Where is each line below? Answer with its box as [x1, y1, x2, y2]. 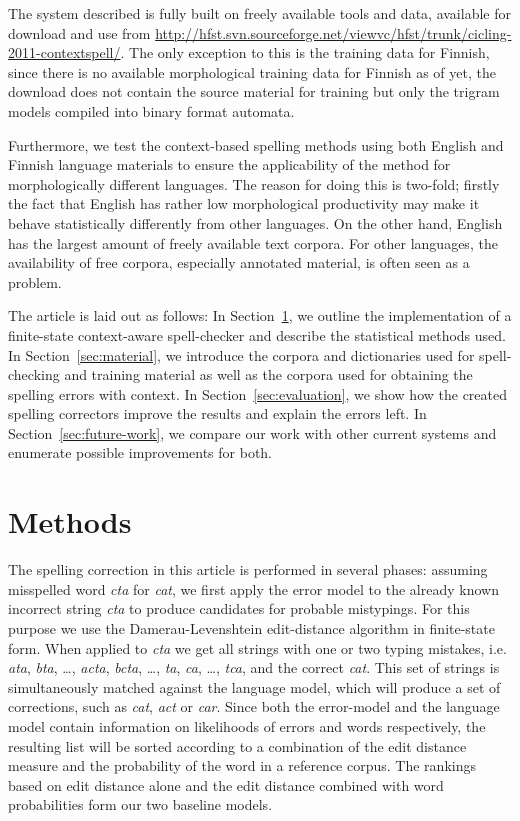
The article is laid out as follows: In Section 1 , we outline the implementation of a [8, 305, 512, 326]
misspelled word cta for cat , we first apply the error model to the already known [8, 578, 499, 599]
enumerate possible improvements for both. [8, 442, 273, 463]
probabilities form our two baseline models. [8, 794, 273, 815]
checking [8, 364, 60, 385]
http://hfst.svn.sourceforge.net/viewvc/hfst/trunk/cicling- [155, 22, 512, 43]
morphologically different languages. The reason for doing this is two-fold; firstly [8, 173, 500, 194]
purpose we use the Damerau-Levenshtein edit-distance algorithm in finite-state [8, 617, 495, 638]
